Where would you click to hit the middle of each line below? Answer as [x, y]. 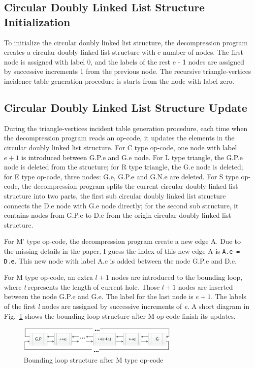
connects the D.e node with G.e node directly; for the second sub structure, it [121, 205]
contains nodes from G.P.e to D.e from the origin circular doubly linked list [118, 215]
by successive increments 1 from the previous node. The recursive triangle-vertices [127, 71]
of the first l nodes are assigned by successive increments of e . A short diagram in [127, 306]
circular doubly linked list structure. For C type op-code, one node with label [121, 147]
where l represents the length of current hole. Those [82, 286]
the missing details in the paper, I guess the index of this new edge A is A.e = [122, 251]
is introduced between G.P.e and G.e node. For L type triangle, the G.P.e [132, 157]
